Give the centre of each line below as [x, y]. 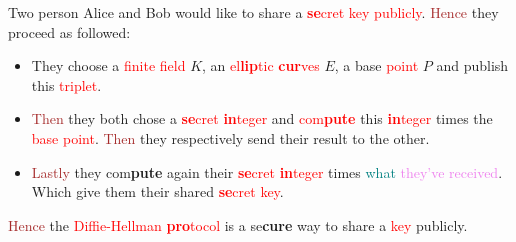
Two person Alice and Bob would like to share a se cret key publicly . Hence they [253, 12]
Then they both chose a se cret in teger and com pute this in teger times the [262, 118]
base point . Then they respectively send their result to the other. [230, 137]
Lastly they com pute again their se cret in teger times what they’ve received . [267, 171]
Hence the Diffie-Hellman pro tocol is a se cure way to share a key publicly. [238, 224]
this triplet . [66, 84]
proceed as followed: [69, 31]
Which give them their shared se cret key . [157, 191]
